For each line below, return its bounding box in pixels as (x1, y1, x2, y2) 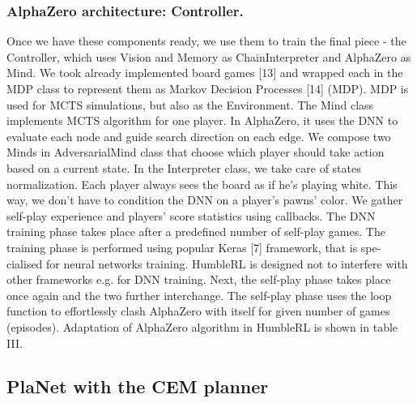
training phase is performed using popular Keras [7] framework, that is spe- (6, 238, 381, 255)
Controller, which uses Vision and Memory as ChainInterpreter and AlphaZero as (6, 48, 411, 65)
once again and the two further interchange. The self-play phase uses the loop (6, 286, 392, 303)
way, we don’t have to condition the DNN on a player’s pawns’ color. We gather (6, 191, 403, 208)
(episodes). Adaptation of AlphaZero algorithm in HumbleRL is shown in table (6, 318, 398, 335)
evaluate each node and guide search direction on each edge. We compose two (6, 127, 391, 144)
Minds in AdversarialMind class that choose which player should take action (6, 144, 385, 161)
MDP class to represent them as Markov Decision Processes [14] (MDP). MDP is (6, 80, 409, 96)
